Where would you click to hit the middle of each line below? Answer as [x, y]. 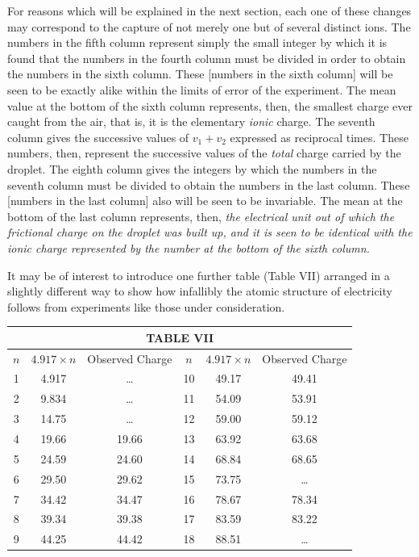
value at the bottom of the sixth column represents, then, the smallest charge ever [210, 105]
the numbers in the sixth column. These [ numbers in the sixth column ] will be [200, 74]
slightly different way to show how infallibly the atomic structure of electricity [200, 291]
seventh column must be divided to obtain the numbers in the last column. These [209, 184]
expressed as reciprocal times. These [319, 137]
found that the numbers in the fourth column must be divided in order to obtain [207, 58]
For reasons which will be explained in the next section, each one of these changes [209, 10]
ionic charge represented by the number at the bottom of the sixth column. [189, 247]
